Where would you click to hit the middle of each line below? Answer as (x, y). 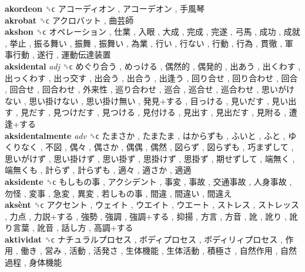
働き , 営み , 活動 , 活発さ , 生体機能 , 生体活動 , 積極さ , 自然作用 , (149, 251)
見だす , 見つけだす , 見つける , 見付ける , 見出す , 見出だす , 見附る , (154, 112)
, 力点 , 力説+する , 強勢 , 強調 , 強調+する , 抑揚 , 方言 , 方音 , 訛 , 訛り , (146, 216)
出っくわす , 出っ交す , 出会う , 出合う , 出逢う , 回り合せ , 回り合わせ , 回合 (151, 77)
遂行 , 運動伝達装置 (74, 54)
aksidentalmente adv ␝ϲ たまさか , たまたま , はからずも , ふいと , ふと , (145, 135)
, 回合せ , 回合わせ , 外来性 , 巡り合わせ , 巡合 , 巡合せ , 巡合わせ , (132, 89)
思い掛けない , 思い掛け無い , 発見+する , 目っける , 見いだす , (149, 100)
